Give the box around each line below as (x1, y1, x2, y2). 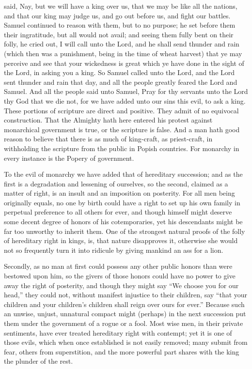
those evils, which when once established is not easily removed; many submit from (4, 337, 248, 347)
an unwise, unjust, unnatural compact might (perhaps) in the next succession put (4, 308, 246, 319)
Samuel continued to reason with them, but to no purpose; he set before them (4, 20, 236, 30)
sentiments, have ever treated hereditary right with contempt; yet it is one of (4, 327, 232, 338)
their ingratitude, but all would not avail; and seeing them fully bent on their (4, 29, 234, 39)
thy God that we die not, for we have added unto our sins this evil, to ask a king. (4, 95, 246, 106)
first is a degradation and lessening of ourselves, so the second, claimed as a (4, 178, 228, 188)
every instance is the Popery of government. (4, 153, 134, 163)
